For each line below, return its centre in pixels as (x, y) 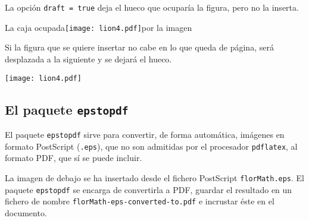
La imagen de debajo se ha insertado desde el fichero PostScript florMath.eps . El (155, 177)
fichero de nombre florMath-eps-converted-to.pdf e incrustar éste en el (140, 201)
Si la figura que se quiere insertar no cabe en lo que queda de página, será (139, 47)
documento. (26, 212)
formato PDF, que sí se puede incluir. (74, 158)
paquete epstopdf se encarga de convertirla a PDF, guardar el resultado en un (149, 189)
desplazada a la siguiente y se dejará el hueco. (88, 59)
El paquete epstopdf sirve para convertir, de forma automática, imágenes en (145, 134)
